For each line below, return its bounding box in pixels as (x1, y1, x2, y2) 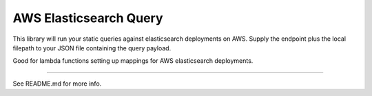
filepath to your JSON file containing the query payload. (12, 44, 172, 52)
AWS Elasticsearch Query (12, 10, 163, 26)
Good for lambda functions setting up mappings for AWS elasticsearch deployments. (12, 57, 254, 65)
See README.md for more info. (12, 79, 102, 88)
